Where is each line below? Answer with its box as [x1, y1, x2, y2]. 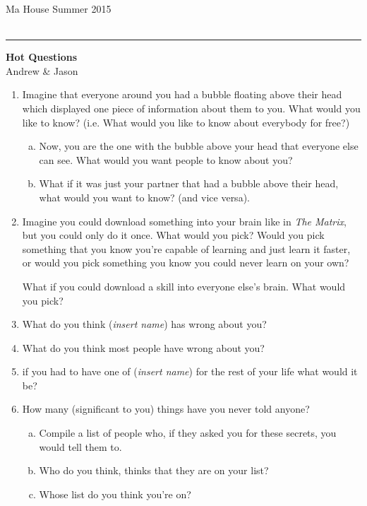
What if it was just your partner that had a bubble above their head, [39, 176, 339, 191]
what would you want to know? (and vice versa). [39, 189, 250, 204]
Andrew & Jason [6, 63, 78, 78]
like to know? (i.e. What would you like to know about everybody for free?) [22, 114, 350, 129]
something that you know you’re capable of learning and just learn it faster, [22, 241, 351, 256]
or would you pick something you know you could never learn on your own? [22, 255, 349, 270]
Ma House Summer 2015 [6, 1, 112, 16]
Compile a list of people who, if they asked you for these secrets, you [39, 425, 337, 440]
